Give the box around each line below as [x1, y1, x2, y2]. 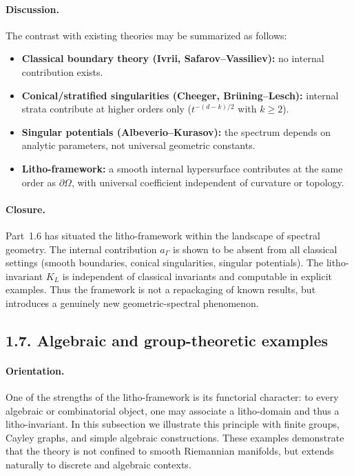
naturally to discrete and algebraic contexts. [6, 457, 191, 472]
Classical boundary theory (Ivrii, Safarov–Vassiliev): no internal [21, 51, 324, 66]
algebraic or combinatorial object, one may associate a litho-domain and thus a [6, 403, 340, 417]
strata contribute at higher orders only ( [21, 101, 191, 116]
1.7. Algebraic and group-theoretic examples [6, 329, 329, 350]
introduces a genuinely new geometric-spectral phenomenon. [6, 295, 259, 310]
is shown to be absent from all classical [173, 241, 337, 256]
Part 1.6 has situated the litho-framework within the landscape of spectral [6, 228, 320, 242]
